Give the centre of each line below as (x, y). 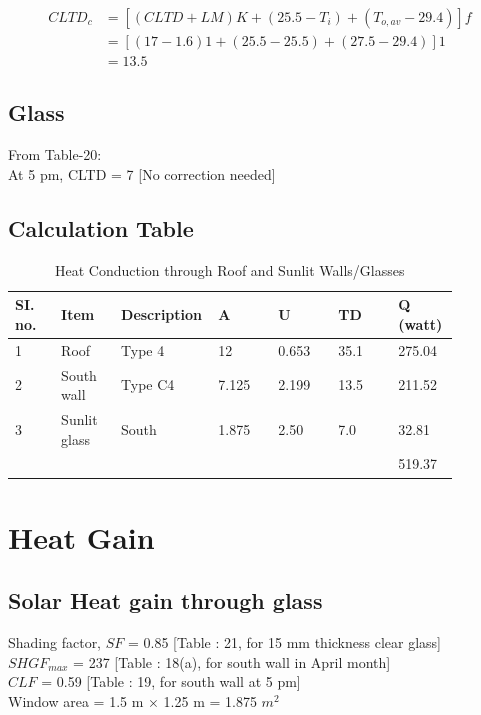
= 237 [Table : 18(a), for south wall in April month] (232, 661)
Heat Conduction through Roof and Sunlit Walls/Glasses (229, 269)
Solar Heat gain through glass (165, 600)
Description (162, 314)
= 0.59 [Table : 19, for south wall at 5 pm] (171, 681)
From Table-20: (55, 154)
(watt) (420, 323)
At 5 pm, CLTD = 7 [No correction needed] (142, 173)
